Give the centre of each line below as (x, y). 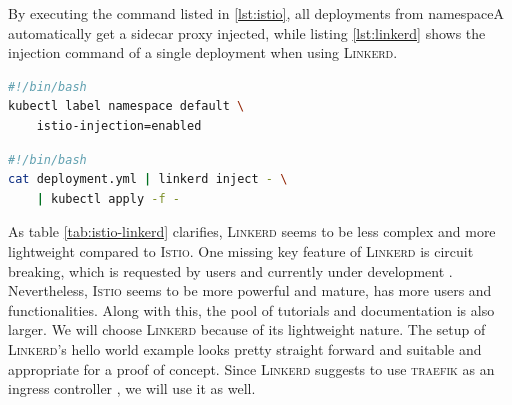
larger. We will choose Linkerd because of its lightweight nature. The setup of (247, 329)
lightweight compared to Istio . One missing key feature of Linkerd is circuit (241, 250)
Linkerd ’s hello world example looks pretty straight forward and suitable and (245, 348)
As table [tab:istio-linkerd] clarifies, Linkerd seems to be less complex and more (252, 231)
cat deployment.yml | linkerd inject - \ (148, 179)
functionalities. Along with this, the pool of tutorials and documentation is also (251, 309)
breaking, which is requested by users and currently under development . (230, 270)
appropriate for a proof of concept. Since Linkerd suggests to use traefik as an (251, 368)
